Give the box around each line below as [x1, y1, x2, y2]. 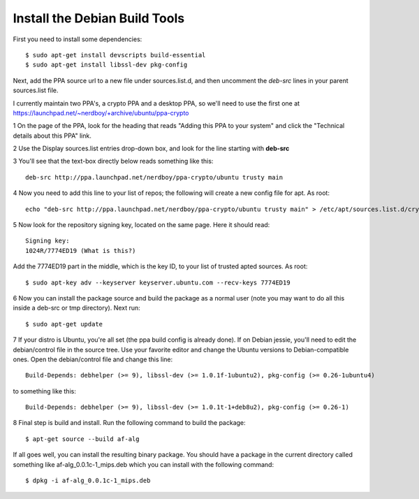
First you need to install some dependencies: [13, 35, 142, 43]
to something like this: [13, 386, 76, 395]
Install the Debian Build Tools [13, 10, 185, 26]
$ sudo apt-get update [25, 320, 103, 328]
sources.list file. [13, 86, 59, 94]
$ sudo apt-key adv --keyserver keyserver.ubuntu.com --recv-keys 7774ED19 [25, 278, 291, 287]
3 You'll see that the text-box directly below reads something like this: [13, 157, 214, 166]
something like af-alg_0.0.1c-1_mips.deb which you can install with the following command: [13, 460, 274, 468]
